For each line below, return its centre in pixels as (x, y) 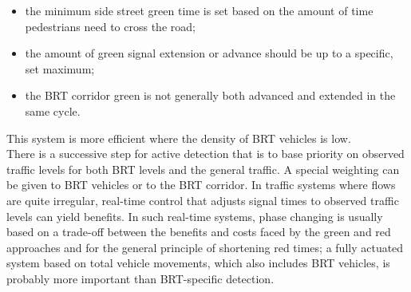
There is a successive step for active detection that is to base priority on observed (205, 154)
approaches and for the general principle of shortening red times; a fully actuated (205, 247)
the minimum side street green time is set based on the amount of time (199, 10)
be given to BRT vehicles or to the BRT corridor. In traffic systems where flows (201, 185)
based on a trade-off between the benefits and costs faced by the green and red (199, 232)
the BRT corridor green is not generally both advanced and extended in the (210, 95)
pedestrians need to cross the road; (110, 26)
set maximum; (60, 68)
